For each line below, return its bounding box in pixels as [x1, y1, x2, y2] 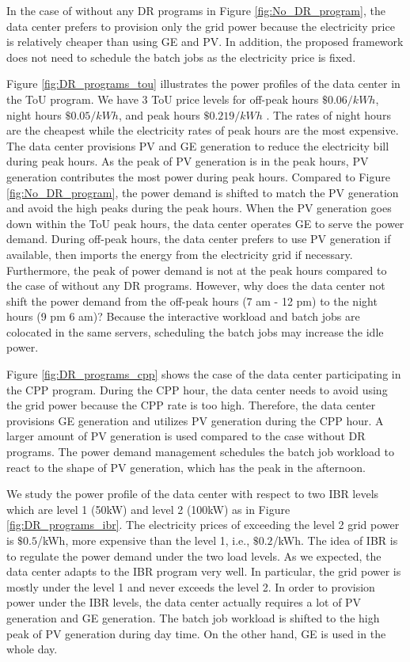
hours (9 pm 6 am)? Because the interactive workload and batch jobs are [6, 308, 360, 325]
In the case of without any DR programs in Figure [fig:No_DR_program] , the [6, 2, 385, 18]
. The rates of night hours [266, 106, 391, 123]
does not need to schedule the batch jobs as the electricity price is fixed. [6, 48, 356, 65]
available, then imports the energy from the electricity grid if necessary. [6, 245, 353, 262]
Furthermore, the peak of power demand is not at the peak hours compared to [6, 261, 387, 278]
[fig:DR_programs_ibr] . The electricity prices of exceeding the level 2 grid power [6, 516, 400, 533]
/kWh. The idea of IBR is [272, 532, 398, 548]
